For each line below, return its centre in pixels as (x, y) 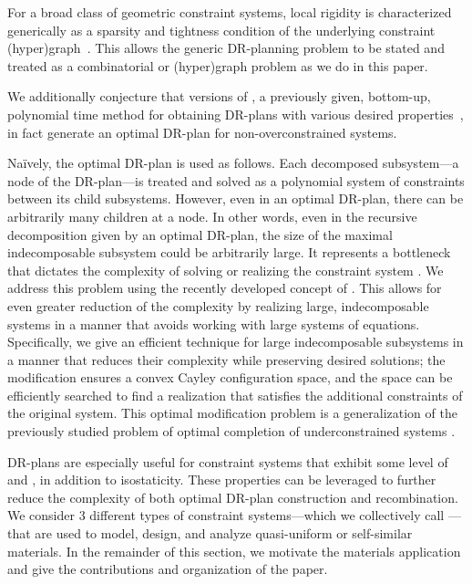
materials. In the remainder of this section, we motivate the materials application (234, 551)
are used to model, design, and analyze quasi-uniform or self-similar (224, 533)
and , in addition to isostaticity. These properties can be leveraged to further (222, 480)
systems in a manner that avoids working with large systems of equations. (214, 323)
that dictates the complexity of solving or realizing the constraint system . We (226, 270)
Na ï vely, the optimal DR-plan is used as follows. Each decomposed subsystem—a (233, 163)
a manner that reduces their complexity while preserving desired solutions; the (226, 359)
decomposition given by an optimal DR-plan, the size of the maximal (200, 234)
